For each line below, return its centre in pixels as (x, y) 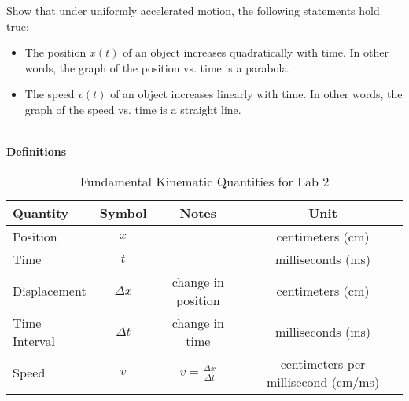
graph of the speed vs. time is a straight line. (133, 109)
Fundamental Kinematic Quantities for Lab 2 (204, 181)
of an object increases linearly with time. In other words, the (256, 94)
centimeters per (323, 363)
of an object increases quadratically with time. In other (256, 52)
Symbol (123, 212)
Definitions (37, 151)
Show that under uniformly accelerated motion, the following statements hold (193, 10)
